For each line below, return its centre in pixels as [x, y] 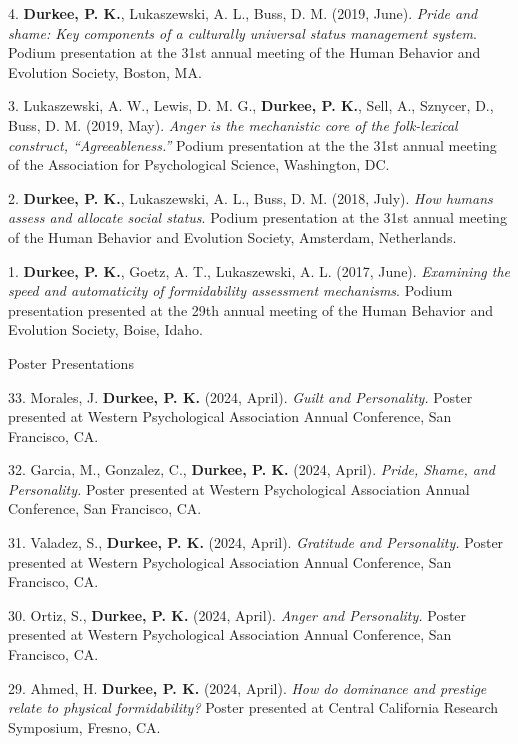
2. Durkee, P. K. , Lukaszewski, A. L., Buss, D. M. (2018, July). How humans [250, 197]
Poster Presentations [71, 362]
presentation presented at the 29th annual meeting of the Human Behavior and [251, 309]
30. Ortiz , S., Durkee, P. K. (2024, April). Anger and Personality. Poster [237, 614]
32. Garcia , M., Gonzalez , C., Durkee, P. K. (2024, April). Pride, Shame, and [251, 469]
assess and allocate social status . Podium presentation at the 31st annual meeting [257, 217]
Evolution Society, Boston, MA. [105, 71]
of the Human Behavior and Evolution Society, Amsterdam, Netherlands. [232, 236]
